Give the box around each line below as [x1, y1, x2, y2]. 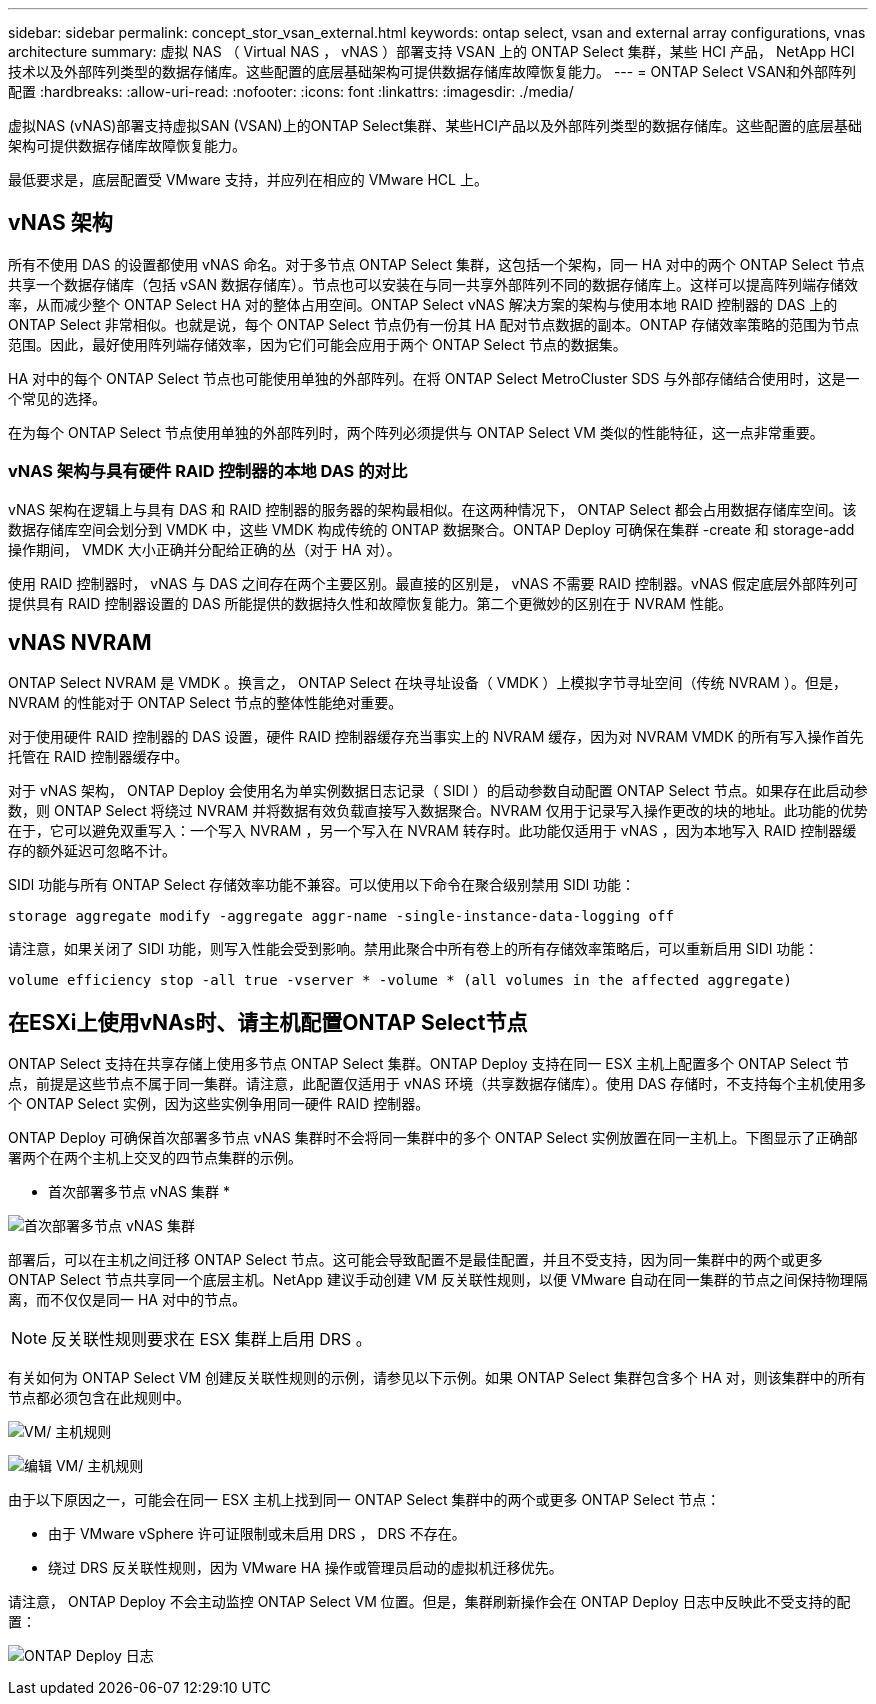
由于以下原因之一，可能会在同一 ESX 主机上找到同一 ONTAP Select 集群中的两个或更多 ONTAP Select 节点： [8, 1491, 721, 1509]
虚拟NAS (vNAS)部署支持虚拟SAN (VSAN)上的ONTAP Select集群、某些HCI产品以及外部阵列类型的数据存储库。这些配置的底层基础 [8, 117, 862, 134]
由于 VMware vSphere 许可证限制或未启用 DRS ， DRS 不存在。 [48, 1525, 466, 1543]
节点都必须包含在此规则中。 [8, 1389, 190, 1407]
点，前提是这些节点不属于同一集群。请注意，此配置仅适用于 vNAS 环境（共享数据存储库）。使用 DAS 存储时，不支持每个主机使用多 [8, 1075, 867, 1093]
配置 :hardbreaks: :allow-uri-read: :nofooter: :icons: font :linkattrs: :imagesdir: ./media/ [8, 83, 574, 100]
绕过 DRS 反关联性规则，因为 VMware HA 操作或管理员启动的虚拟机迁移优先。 [48, 1559, 563, 1577]
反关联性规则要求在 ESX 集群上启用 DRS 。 [51, 1329, 372, 1350]
